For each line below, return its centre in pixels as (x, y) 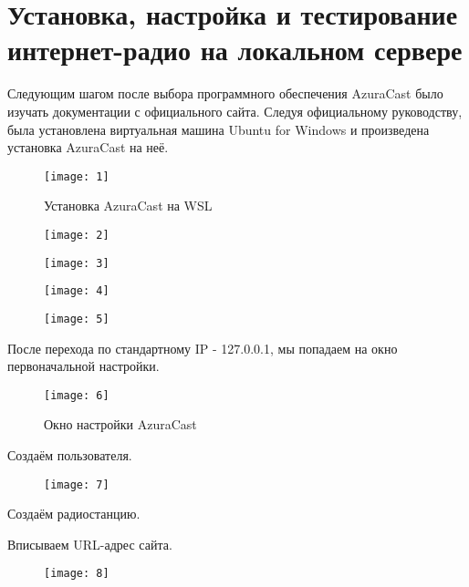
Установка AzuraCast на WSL (128, 206)
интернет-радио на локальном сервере (235, 50)
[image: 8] (77, 574)
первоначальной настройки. (83, 366)
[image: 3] (77, 263)
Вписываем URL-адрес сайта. (90, 544)
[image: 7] (77, 484)
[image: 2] (77, 235)
